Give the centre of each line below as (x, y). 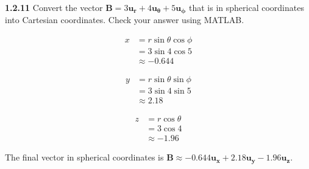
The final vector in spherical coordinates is (84, 157)
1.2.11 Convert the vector (54, 7)
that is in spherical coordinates (246, 7)
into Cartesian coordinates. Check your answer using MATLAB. (125, 20)
